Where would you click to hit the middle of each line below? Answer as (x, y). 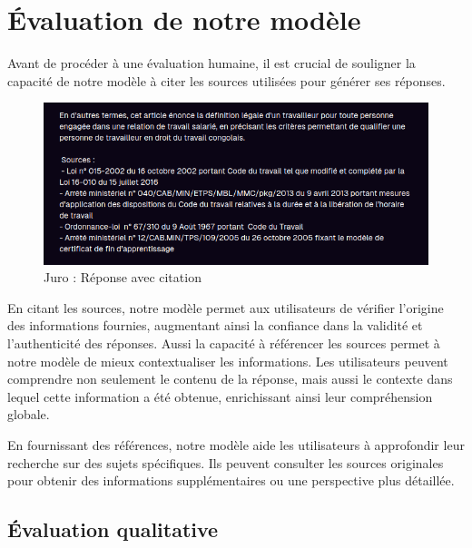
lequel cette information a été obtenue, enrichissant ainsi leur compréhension (220, 396)
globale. (29, 414)
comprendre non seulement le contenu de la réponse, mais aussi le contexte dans (230, 379)
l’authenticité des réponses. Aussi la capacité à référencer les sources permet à (224, 343)
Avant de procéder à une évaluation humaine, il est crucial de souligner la (211, 63)
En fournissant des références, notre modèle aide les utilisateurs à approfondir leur (236, 445)
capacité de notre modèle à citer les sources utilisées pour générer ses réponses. (226, 80)
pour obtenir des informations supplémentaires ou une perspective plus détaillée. (231, 480)
